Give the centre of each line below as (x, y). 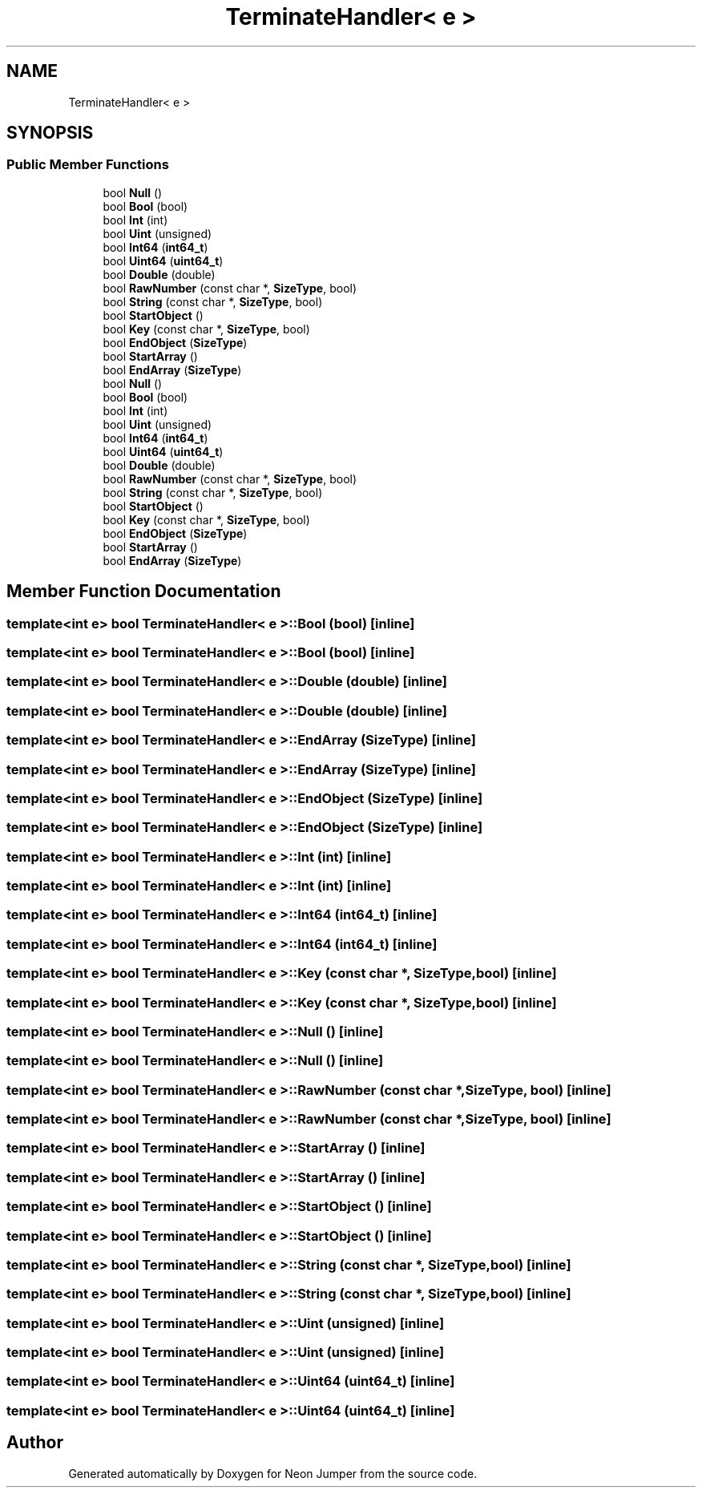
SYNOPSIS (50, 133)
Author (35, 1443)
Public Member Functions (88, 165)
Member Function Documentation (144, 592)
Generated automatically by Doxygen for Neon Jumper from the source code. (273, 1473)
